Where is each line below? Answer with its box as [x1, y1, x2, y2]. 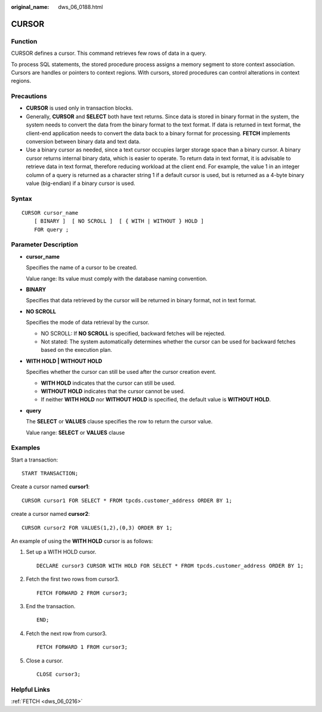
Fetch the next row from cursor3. [26, 630, 107, 637]
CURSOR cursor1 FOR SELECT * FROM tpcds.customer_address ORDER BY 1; [21, 497, 233, 504]
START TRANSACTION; [21, 470, 79, 477]
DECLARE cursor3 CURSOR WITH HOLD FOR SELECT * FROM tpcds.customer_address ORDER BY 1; [36, 562, 304, 569]
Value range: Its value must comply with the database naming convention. [26, 275, 208, 282]
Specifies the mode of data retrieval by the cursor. [26, 319, 150, 326]
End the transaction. [26, 602, 76, 609]
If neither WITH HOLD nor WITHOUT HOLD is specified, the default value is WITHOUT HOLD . [41, 396, 271, 403]
